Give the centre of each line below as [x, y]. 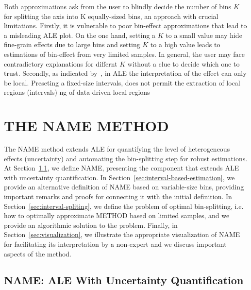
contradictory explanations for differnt [61, 63]
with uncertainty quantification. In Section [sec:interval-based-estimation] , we [119, 177]
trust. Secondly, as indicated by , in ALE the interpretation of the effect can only [125, 73]
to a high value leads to [185, 44]
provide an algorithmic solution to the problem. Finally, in [91, 225]
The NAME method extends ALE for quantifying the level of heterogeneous [117, 149]
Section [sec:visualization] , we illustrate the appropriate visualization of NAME [122, 234]
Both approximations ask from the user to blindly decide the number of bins [118, 6]
